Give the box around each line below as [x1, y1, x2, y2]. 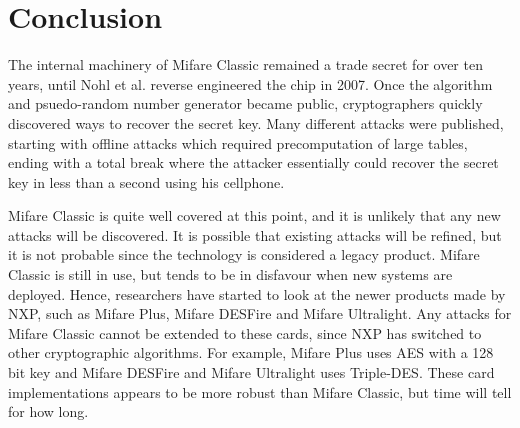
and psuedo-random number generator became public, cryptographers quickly [8, 93, 483, 114]
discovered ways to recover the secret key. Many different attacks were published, [8, 112, 504, 133]
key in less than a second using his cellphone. [8, 171, 285, 192]
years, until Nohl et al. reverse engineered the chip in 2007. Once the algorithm [8, 73, 493, 94]
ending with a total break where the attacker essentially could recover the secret [8, 152, 499, 173]
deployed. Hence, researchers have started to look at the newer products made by [8, 283, 506, 304]
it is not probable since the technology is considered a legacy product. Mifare [8, 244, 480, 265]
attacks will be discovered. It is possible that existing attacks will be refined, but [8, 224, 502, 245]
